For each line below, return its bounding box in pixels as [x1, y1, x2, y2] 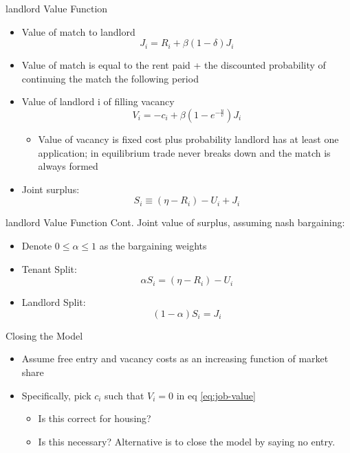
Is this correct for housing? [38, 411, 151, 426]
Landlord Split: [21, 295, 86, 309]
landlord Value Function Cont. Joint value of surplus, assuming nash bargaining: [6, 215, 345, 230]
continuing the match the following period [21, 71, 199, 85]
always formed [38, 159, 98, 173]
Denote [21, 238, 52, 252]
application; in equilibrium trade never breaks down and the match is [38, 145, 331, 159]
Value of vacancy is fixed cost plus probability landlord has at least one [38, 131, 339, 146]
